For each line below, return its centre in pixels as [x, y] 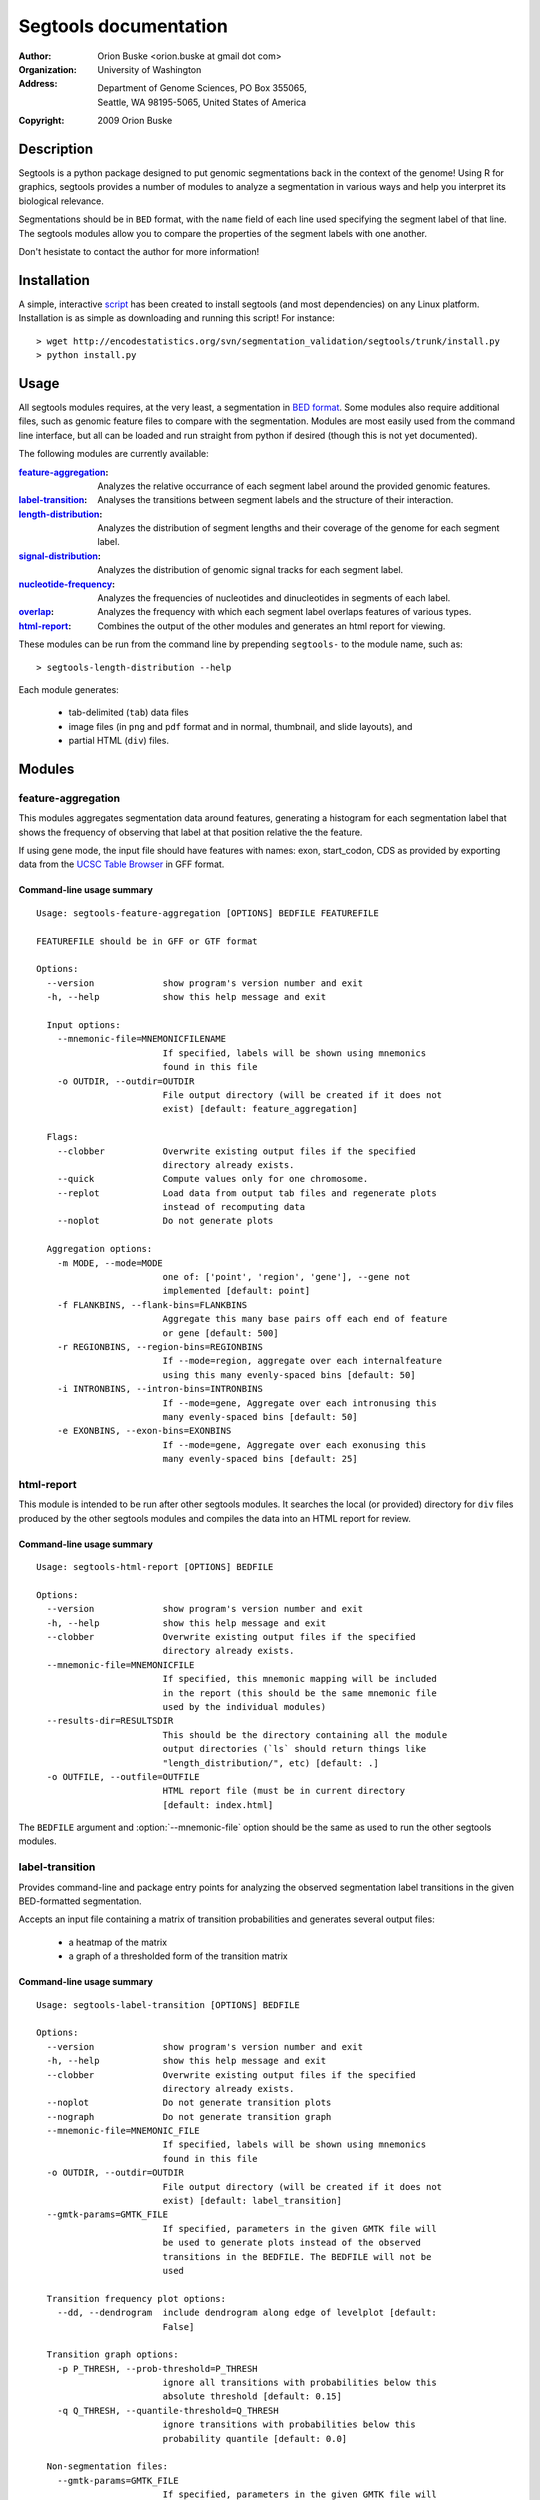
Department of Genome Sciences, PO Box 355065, [202, 88]
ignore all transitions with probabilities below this [299, 2383]
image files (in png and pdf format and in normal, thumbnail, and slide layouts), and [240, 726]
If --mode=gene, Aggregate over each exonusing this [294, 1444]
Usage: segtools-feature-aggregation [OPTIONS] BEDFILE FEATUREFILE [207, 913]
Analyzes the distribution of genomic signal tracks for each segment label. [250, 570]
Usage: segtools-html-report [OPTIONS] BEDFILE [155, 1567]
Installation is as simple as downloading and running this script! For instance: [176, 318]
